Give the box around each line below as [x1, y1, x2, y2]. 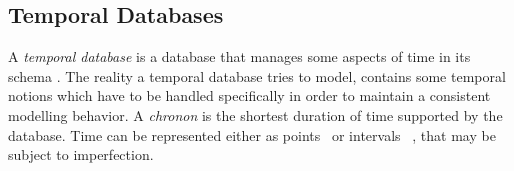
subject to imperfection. [8, 144, 154, 165]
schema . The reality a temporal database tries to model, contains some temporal [8, 65, 506, 86]
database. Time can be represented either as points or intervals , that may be [8, 124, 496, 145]
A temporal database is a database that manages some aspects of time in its [8, 46, 471, 67]
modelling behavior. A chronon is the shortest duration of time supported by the [8, 104, 503, 125]
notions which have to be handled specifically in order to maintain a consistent [8, 85, 491, 106]
